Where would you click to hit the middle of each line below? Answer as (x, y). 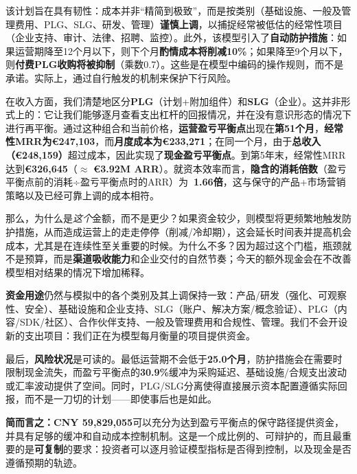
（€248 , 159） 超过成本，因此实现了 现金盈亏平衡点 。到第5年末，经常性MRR (176, 154)
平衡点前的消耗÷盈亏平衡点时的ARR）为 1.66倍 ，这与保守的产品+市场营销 (176, 182)
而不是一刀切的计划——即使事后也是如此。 (120, 399)
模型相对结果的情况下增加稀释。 (78, 272)
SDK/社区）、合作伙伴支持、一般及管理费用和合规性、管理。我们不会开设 (184, 322)
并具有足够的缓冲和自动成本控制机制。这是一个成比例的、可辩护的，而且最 (174, 435)
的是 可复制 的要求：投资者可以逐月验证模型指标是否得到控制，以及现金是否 (183, 449)
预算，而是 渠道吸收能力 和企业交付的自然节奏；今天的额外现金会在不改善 (188, 259)
